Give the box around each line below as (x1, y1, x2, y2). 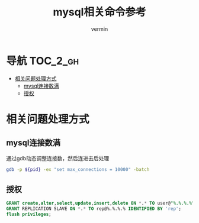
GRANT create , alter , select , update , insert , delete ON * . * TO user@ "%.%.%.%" (6, 201, 195, 206)
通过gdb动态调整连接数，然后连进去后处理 (6, 154, 110, 161)
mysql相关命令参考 (53, 5, 146, 19)
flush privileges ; (6, 211, 52, 218)
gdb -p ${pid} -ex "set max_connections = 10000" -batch (6, 166, 150, 172)
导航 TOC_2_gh (6, 54, 79, 67)
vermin (91, 25, 108, 33)
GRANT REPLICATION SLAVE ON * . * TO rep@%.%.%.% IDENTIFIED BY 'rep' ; (6, 206, 182, 212)
